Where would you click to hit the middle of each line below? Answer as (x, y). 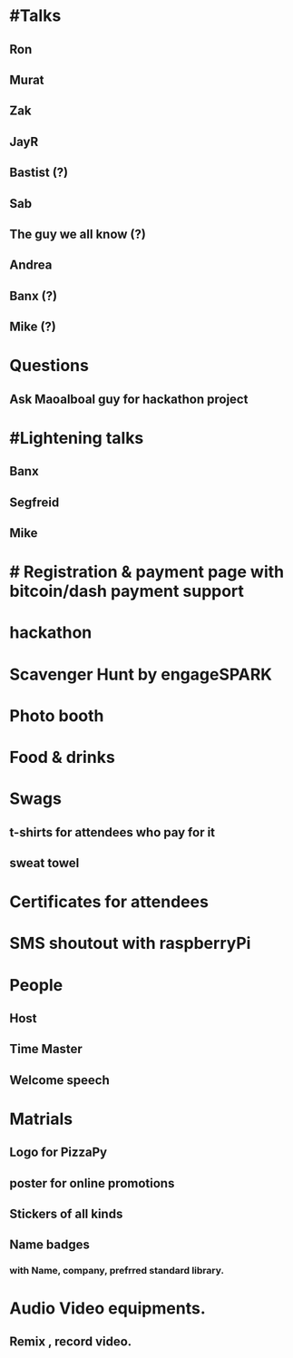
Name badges (50, 1245)
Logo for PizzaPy (58, 1153)
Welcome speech (60, 1080)
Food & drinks (62, 757)
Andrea (31, 265)
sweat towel (44, 863)
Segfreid (34, 502)
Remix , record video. (71, 1341)
